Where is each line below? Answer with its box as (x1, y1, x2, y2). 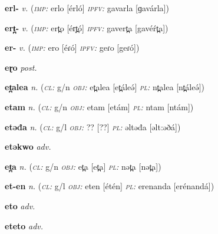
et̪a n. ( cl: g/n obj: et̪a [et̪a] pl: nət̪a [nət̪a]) (5, 160, 161, 172)
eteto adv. (5, 219, 44, 232)
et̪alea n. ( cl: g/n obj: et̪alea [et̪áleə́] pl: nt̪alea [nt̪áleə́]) (5, 81, 204, 93)
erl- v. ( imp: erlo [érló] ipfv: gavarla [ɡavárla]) (5, 2, 169, 14)
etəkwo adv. (5, 140, 51, 153)
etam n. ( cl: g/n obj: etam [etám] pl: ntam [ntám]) (5, 100, 194, 113)
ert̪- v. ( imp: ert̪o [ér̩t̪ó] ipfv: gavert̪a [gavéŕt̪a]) (5, 21, 169, 34)
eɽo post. (5, 61, 37, 73)
